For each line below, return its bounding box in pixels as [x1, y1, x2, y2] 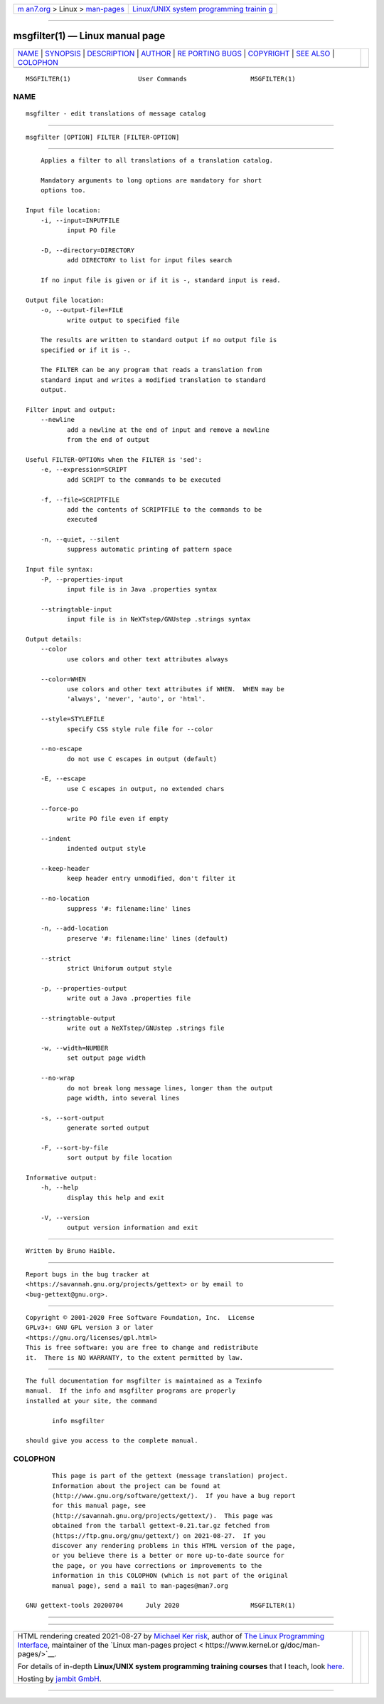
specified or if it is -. [40, 346, 132, 354]
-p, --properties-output [40, 984, 127, 992]
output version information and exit [66, 1224, 198, 1232]
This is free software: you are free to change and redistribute [26, 1343, 259, 1352]
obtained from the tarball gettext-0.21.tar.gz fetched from [52, 1522, 270, 1530]
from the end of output [66, 435, 150, 444]
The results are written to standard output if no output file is [40, 336, 277, 344]
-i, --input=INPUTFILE [40, 216, 120, 224]
